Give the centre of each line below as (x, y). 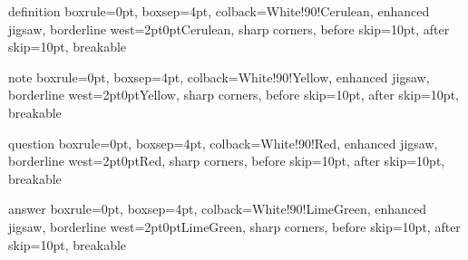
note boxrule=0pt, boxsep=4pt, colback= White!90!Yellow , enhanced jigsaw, (219, 77)
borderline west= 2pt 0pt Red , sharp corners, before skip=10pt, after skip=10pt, (227, 161)
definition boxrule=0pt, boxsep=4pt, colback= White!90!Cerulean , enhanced (219, 11)
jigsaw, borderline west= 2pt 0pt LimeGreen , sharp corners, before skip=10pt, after (234, 226)
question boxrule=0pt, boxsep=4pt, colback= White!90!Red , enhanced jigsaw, (223, 143)
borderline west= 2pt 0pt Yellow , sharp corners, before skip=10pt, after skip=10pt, (234, 95)
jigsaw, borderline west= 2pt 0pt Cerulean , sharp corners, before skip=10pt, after (229, 29)
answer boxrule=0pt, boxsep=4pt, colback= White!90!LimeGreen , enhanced (218, 209)
